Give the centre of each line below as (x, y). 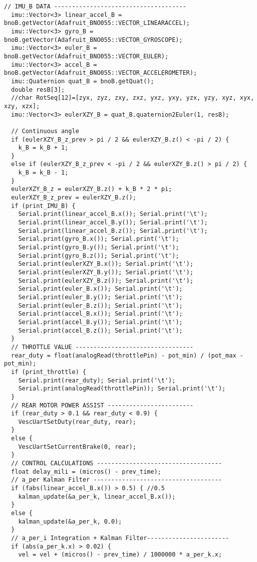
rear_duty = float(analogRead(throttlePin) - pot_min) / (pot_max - (127, 355)
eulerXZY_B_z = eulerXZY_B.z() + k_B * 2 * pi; (92, 189)
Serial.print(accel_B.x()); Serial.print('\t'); (100, 314)
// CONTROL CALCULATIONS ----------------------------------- (117, 464)
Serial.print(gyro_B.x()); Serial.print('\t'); (99, 239)
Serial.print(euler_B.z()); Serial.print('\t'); (100, 305)
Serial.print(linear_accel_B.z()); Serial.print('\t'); (113, 231)
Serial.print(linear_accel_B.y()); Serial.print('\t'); (113, 223)
